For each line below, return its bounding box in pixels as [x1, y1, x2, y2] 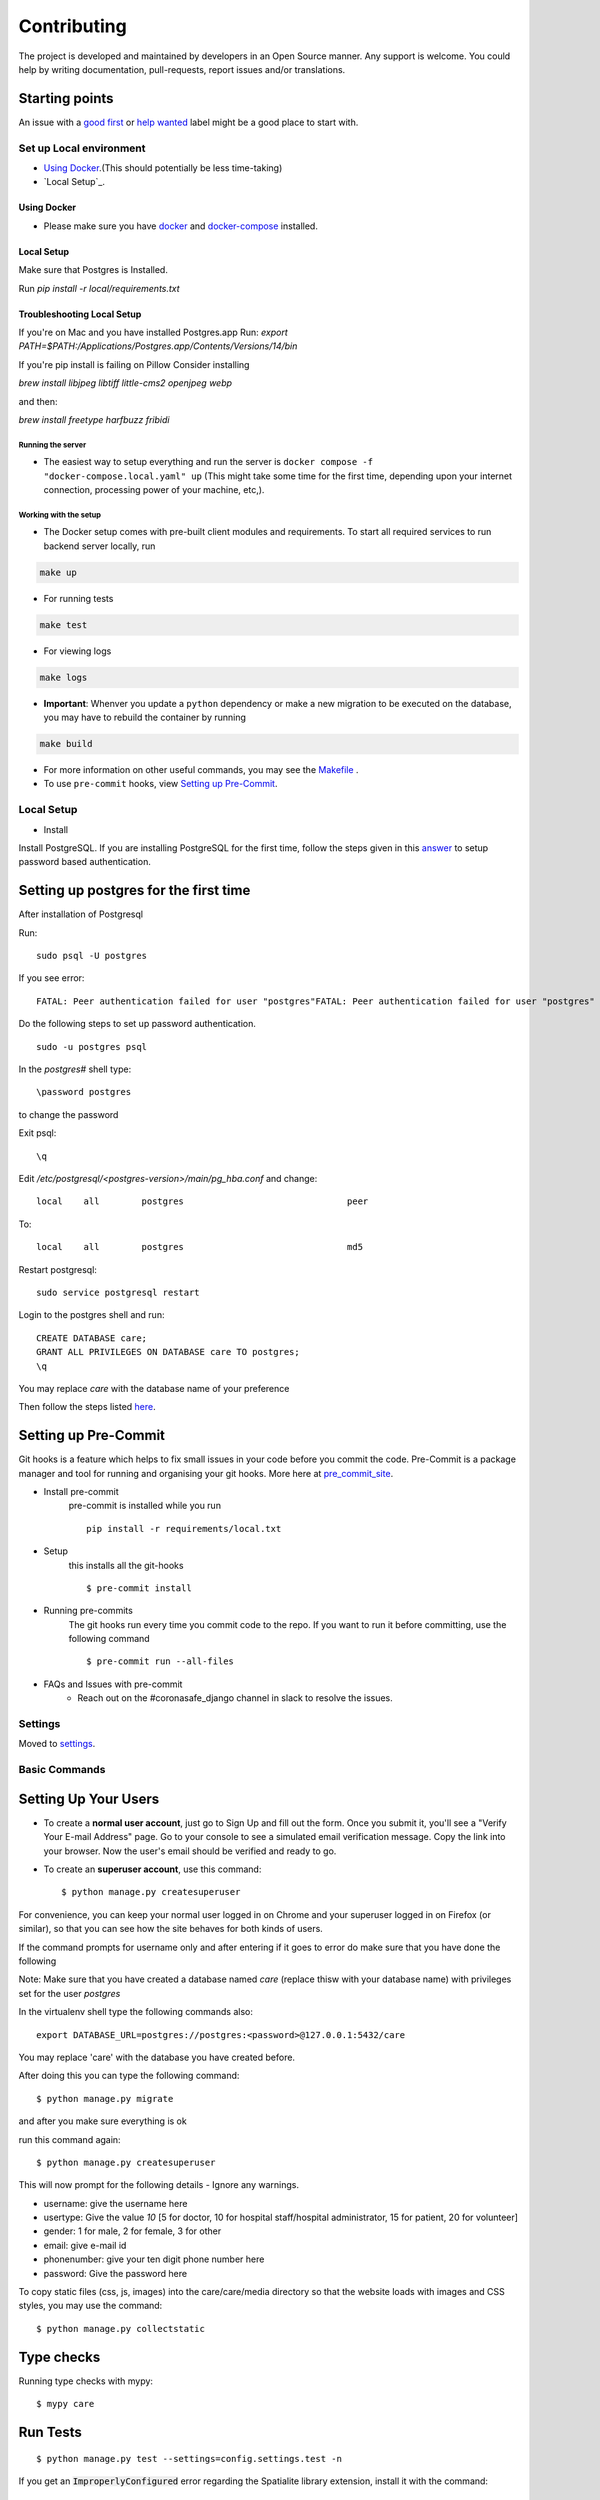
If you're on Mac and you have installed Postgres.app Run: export [18, 326, 289, 338]
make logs [39, 671, 88, 683]
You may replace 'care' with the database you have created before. [18, 2051, 295, 2063]
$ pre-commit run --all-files [86, 1656, 235, 1667]
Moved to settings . [18, 1738, 96, 1750]
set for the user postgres [18, 1987, 121, 1999]
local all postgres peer [36, 1196, 369, 1207]
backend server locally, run [43, 540, 156, 552]
